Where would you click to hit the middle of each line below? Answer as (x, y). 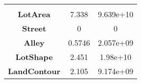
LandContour (34, 71)
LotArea (34, 14)
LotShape (34, 57)
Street (34, 28)
